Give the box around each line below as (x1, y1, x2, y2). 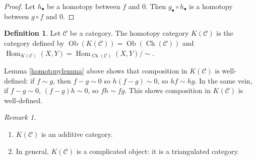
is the (216, 28, 233, 38)
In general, (16, 145, 49, 156)
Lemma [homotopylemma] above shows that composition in (4, 65, 187, 76)
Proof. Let (4, 1, 35, 11)
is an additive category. (41, 129, 113, 139)
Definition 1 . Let (4, 28, 61, 38)
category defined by (4, 37, 65, 48)
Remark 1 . (4, 112, 36, 122)
